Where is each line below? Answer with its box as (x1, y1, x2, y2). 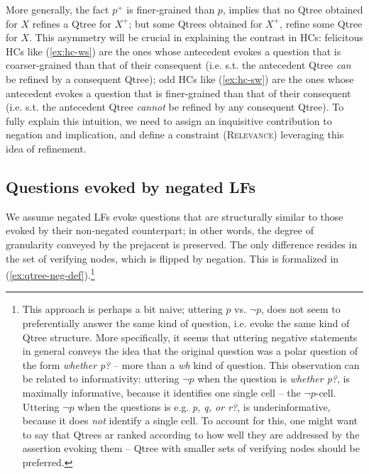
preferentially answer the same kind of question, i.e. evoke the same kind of (22, 315, 350, 330)
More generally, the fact (6, 2, 109, 16)
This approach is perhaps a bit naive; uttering (22, 302, 223, 316)
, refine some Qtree (280, 16, 363, 31)
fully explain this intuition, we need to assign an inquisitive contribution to (6, 113, 332, 128)
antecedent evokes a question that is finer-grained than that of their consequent (6, 85, 351, 100)
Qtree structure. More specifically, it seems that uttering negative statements (22, 329, 358, 344)
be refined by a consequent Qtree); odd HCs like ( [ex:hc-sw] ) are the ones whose (6, 71, 354, 86)
